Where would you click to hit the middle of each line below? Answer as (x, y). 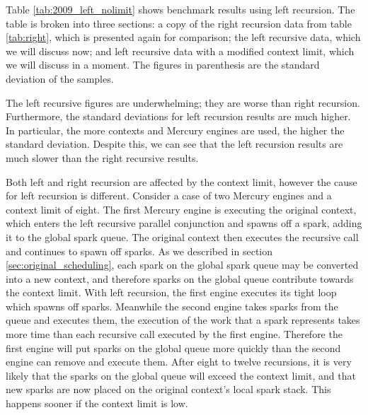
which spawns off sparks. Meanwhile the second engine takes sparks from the (172, 306)
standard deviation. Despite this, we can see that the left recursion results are (174, 144)
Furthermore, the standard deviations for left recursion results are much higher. (178, 116)
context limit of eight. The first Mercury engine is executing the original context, (181, 209)
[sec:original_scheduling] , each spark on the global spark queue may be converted (182, 265)
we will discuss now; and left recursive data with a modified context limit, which (180, 51)
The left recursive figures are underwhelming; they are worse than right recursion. (183, 102)
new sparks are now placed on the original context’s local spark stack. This (168, 389)
